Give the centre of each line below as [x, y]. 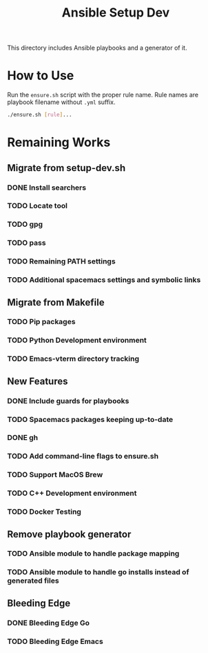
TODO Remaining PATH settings [61, 261]
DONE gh [23, 438]
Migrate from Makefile [56, 302]
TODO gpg [25, 224]
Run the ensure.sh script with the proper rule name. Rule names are [103, 95]
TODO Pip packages [41, 322]
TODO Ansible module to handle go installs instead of [98, 572]
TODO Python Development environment [77, 341]
